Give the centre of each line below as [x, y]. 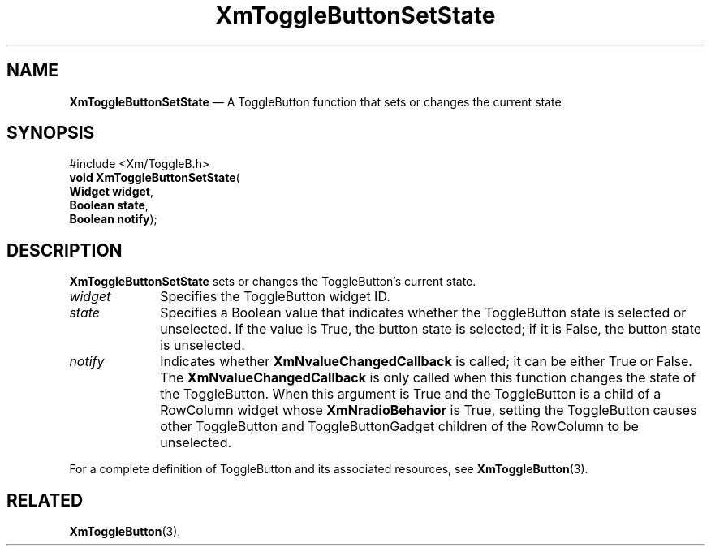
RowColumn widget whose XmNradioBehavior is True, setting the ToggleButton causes [429, 410]
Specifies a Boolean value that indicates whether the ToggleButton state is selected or [423, 313]
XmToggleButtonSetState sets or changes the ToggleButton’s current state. [273, 282]
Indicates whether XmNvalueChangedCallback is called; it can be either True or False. [426, 362]
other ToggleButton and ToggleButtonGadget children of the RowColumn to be [399, 427]
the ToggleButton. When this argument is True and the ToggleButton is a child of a [411, 394]
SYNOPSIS [51, 133]
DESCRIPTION [65, 250]
